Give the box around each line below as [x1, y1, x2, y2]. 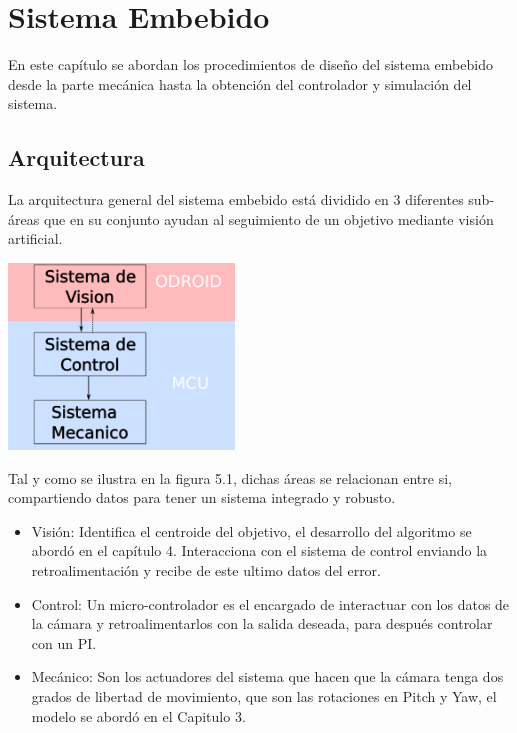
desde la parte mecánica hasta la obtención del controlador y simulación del [8, 73, 472, 94]
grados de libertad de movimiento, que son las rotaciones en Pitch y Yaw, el [31, 685, 497, 706]
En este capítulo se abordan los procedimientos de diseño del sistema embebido [8, 54, 493, 75]
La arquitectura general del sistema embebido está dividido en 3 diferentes [8, 189, 464, 210]
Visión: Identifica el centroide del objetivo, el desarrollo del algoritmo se [31, 520, 472, 541]
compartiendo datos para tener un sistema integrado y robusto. [8, 487, 396, 508]
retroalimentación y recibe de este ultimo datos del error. [31, 560, 381, 580]
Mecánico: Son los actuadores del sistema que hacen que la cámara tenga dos [31, 666, 504, 687]
